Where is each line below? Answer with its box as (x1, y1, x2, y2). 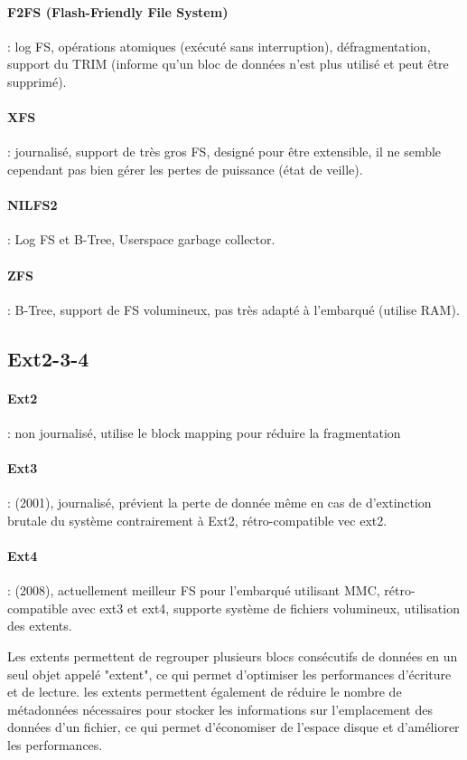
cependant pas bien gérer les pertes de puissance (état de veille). (7, 159, 363, 178)
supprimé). (7, 71, 67, 90)
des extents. (7, 616, 72, 635)
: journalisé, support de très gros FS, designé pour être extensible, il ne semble (7, 142, 442, 161)
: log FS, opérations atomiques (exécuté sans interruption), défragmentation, (7, 36, 431, 55)
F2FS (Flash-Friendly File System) (7, 2, 229, 21)
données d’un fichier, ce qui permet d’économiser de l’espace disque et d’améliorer (7, 717, 460, 736)
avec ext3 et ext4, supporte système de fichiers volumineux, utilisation (71, 598, 460, 617)
